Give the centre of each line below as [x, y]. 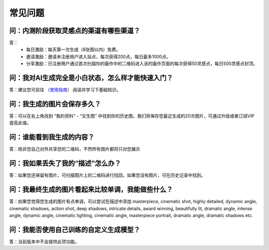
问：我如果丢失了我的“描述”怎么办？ [65, 163]
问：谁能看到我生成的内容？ [52, 137]
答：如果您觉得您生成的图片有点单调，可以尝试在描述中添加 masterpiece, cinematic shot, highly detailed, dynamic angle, [133, 202]
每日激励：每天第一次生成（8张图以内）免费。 [73, 49]
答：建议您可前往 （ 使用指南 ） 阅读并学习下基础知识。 [65, 90]
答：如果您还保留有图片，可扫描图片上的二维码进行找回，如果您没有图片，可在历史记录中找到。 [107, 175]
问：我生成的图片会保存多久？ [55, 104]
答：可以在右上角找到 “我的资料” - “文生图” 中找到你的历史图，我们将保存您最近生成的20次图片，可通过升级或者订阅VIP [132, 116]
